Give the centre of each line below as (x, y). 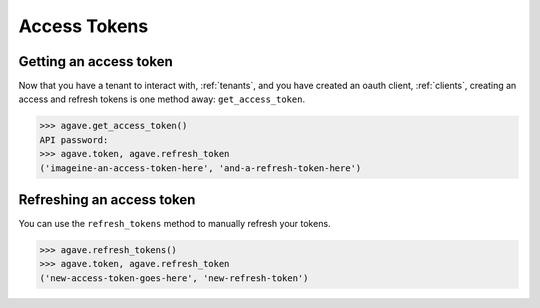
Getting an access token (96, 61)
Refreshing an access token (107, 200)
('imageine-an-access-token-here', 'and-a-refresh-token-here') (200, 168)
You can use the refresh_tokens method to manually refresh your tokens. (174, 224)
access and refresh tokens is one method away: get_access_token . (161, 99)
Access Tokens (83, 26)
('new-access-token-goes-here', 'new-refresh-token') (174, 278)
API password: (74, 139)
